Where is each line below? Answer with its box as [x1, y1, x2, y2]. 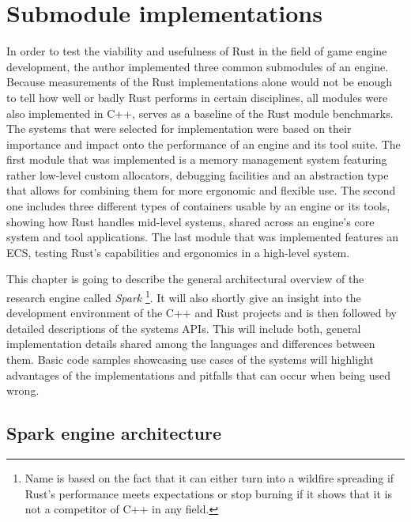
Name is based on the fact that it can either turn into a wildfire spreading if [25, 470, 394, 486]
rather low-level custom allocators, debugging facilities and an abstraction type [6, 166, 389, 183]
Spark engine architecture [6, 421, 221, 445]
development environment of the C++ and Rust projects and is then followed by [6, 304, 398, 321]
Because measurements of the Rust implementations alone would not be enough [6, 74, 393, 90]
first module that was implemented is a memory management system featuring [6, 151, 387, 168]
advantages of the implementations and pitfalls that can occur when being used [6, 366, 391, 383]
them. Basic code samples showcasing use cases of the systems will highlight [6, 351, 374, 368]
